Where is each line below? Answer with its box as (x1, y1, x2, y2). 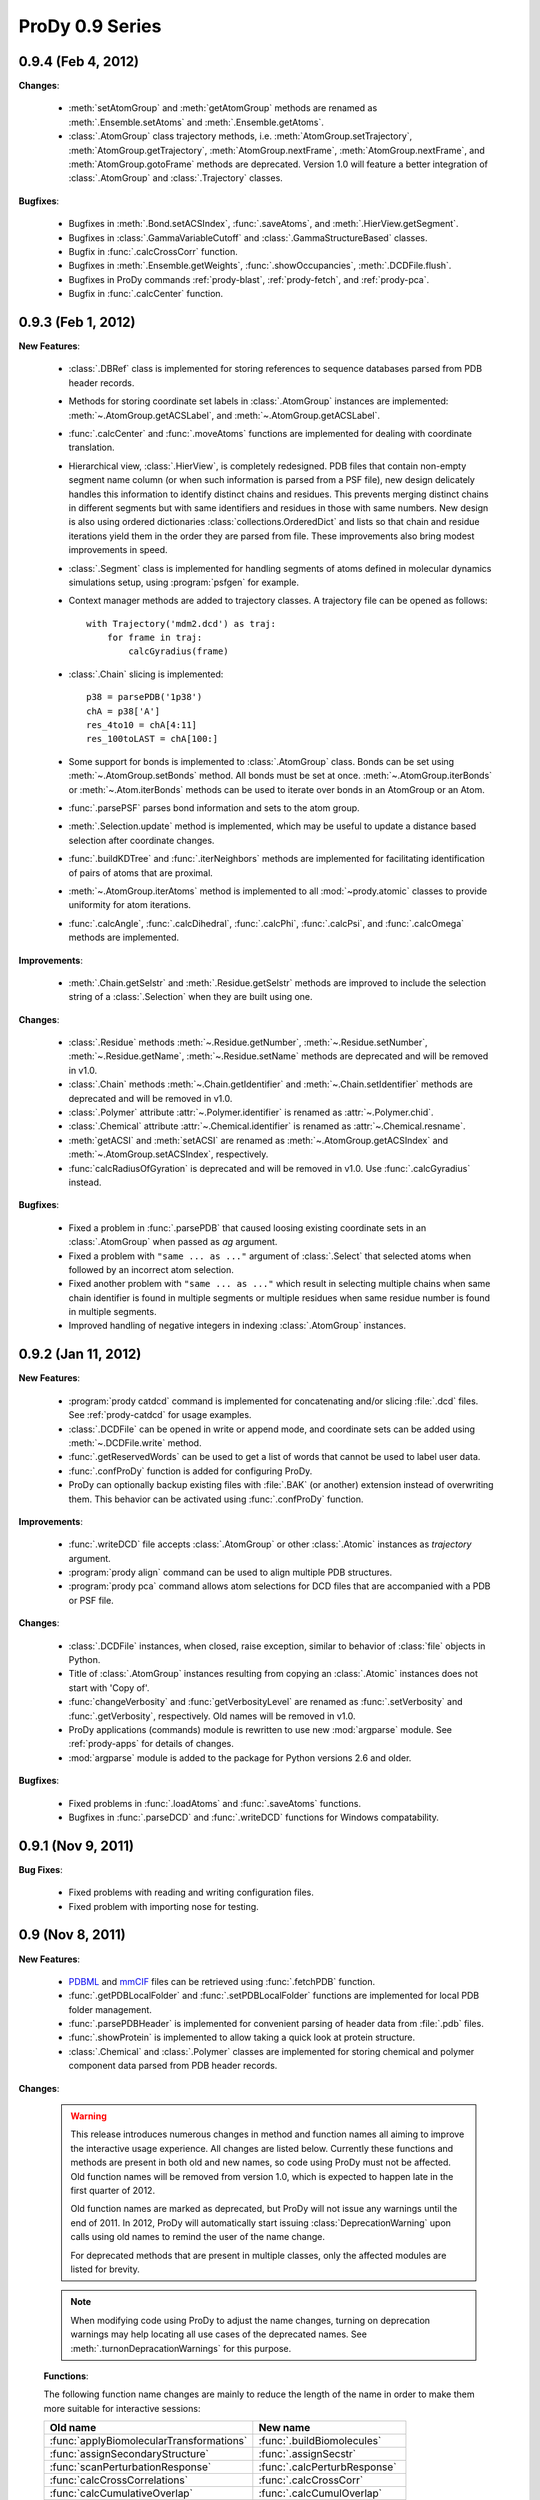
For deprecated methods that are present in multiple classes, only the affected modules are (70, 2249, 447, 2261)
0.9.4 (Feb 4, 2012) (18, 53, 140, 70)
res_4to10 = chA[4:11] (86, 720, 198, 731)
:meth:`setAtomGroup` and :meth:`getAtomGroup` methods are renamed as (68, 102, 378, 114)
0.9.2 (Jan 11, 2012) (18, 1346, 142, 1363)
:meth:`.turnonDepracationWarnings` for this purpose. (70, 2342, 292, 2354)
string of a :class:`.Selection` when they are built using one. (68, 991, 314, 1003)
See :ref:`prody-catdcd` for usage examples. (68, 1409, 252, 1421)
